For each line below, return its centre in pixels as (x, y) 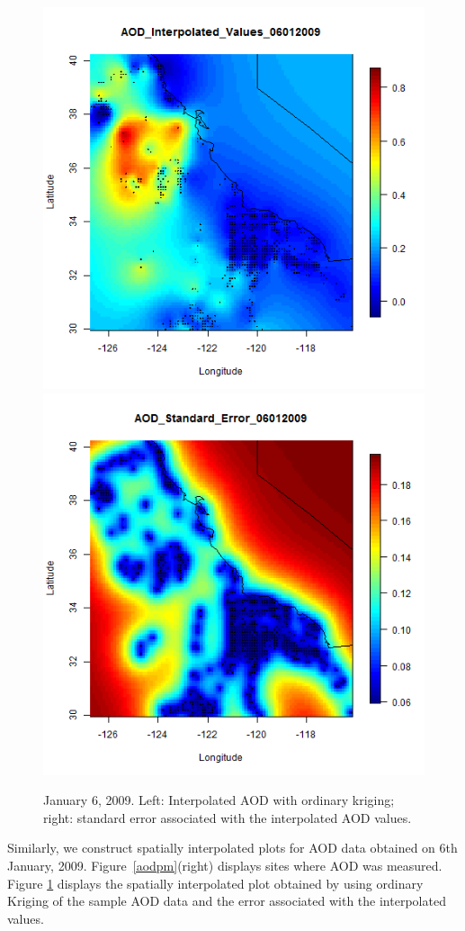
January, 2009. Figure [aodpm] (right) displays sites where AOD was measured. (225, 865)
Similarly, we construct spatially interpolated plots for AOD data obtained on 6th (232, 848)
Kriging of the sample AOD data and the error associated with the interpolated (227, 901)
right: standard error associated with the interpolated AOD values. (228, 817)
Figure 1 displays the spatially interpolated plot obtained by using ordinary (215, 883)
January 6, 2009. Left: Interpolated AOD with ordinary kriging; (219, 800)
